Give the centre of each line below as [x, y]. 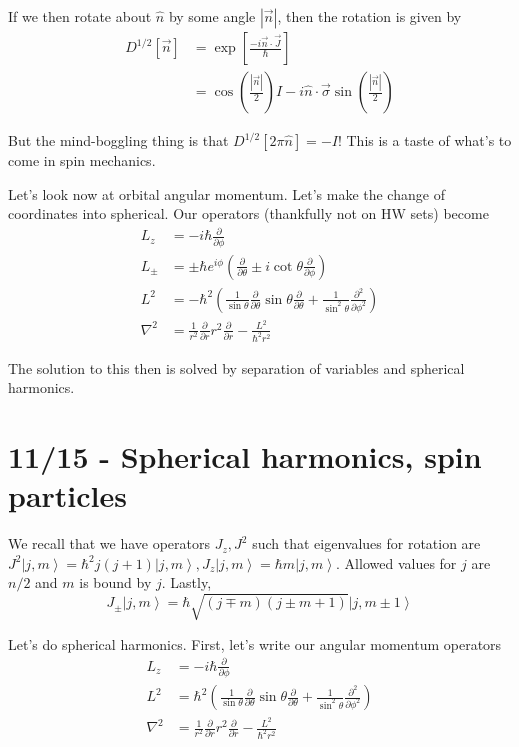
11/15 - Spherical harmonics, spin [245, 456]
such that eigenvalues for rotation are [366, 543]
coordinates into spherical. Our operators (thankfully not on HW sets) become [248, 213]
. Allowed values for [396, 562]
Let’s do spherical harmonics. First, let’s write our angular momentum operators [255, 643]
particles [67, 495]
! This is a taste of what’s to [424, 140]
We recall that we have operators [109, 543]
